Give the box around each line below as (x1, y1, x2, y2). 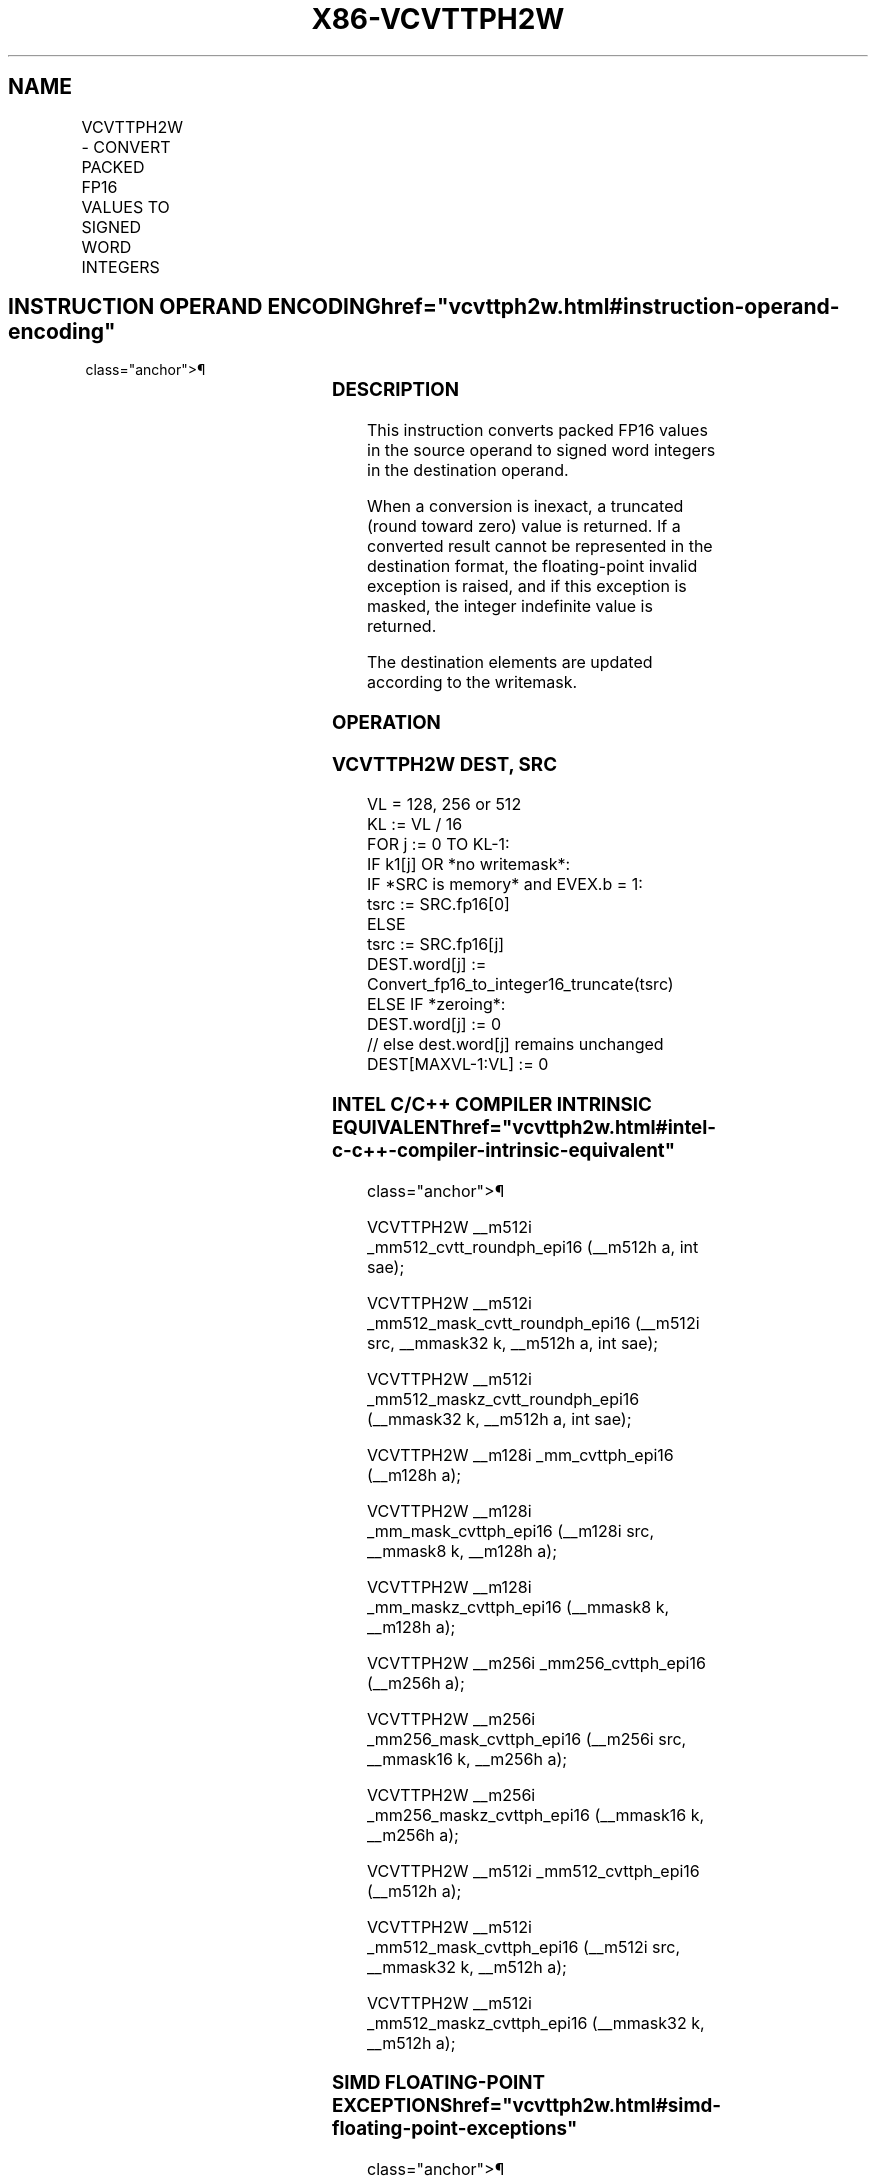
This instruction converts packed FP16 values (367, 420, 708, 441)
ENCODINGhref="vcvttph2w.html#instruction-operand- (267, 294, 840, 320)
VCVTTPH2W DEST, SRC (332, 752, 557, 776)
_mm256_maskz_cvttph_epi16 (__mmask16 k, (367, 1804, 705, 1825)
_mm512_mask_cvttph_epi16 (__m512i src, (367, 1936, 681, 1957)
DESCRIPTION (332, 378, 460, 402)
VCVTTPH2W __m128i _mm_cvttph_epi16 (367, 1444, 674, 1465)
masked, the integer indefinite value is (367, 596, 653, 617)
